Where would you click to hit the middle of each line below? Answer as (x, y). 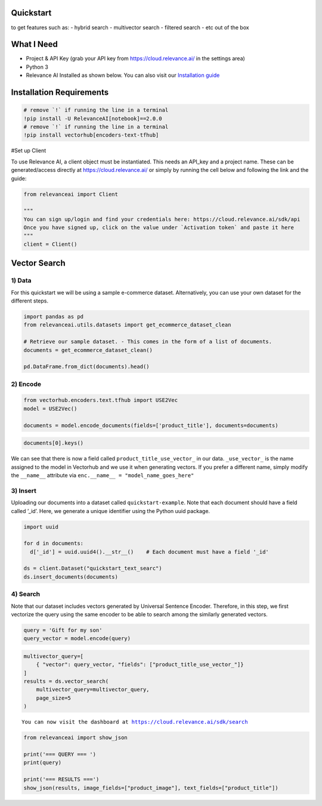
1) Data (21, 280)
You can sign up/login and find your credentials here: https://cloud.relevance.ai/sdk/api (162, 219)
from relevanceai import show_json (75, 738)
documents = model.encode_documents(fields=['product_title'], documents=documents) (151, 425)
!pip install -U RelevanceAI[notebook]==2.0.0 (93, 118)
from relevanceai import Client (71, 194)
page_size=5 (54, 698)
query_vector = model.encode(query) (77, 639)
